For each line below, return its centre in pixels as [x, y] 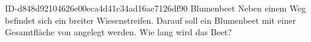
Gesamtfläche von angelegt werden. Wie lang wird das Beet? [118, 32]
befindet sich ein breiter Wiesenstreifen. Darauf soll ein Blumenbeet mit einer [151, 20]
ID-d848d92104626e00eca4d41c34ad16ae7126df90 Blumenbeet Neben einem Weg [155, 8]
